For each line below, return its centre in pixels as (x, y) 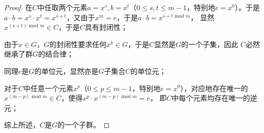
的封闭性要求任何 (78, 44)
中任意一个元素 (49, 88)
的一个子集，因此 (210, 44)
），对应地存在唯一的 (214, 88)
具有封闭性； (106, 27)
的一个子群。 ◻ (84, 125)
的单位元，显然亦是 (66, 71)
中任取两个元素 (62, 7)
